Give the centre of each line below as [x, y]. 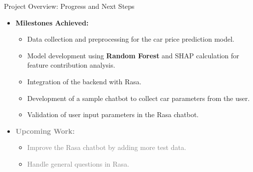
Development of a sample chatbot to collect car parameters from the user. [139, 98]
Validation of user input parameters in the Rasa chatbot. [113, 114]
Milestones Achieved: [52, 22]
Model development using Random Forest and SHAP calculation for [133, 55]
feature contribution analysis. [71, 65]
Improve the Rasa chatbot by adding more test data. [107, 147]
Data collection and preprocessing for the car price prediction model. [131, 39]
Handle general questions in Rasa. [78, 163]
